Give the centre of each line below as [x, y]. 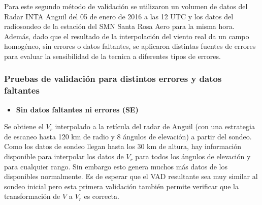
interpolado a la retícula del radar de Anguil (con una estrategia [155, 126]
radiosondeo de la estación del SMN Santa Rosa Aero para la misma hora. [119, 26]
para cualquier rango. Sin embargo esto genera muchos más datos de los [116, 166]
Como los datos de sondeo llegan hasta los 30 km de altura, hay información [123, 146]
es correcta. [102, 196]
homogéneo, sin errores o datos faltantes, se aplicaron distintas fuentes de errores [130, 46]
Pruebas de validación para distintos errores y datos [113, 79]
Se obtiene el [24, 126]
